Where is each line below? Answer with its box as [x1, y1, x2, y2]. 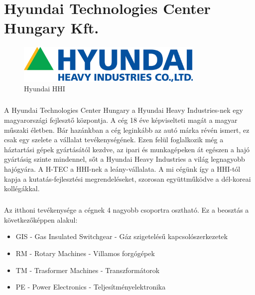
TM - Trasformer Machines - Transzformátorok [15, 265, 160, 275]
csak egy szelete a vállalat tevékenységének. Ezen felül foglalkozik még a [4, 134, 224, 145]
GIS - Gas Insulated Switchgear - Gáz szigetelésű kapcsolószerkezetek [15, 231, 228, 242]
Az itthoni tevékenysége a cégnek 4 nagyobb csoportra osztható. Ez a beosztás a [4, 205, 249, 215]
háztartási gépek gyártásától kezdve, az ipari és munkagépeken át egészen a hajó [4, 144, 250, 154]
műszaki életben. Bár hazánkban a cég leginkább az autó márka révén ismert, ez [4, 124, 250, 135]
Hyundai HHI [24, 83, 65, 94]
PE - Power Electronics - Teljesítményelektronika [15, 282, 166, 292]
